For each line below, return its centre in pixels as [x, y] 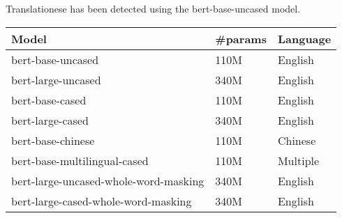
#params [241, 38]
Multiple [298, 160]
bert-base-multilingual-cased [80, 160]
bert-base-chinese [53, 140]
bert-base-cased [49, 100]
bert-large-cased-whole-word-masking [102, 201]
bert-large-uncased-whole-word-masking [108, 180]
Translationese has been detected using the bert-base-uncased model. [153, 8]
